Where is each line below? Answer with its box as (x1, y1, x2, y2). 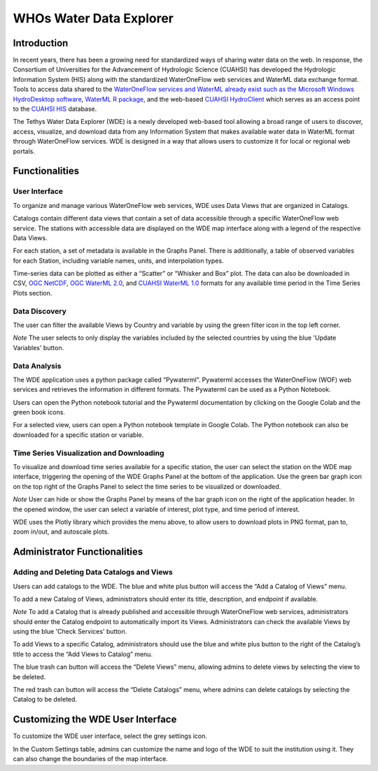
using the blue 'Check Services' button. (13, 627, 127, 636)
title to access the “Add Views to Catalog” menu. (13, 650, 153, 658)
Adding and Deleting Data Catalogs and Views (13, 567, 173, 577)
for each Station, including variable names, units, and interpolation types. (13, 256, 224, 265)
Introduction (13, 37, 69, 49)
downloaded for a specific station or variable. (13, 431, 144, 439)
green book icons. (13, 408, 66, 417)
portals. (13, 147, 35, 155)
